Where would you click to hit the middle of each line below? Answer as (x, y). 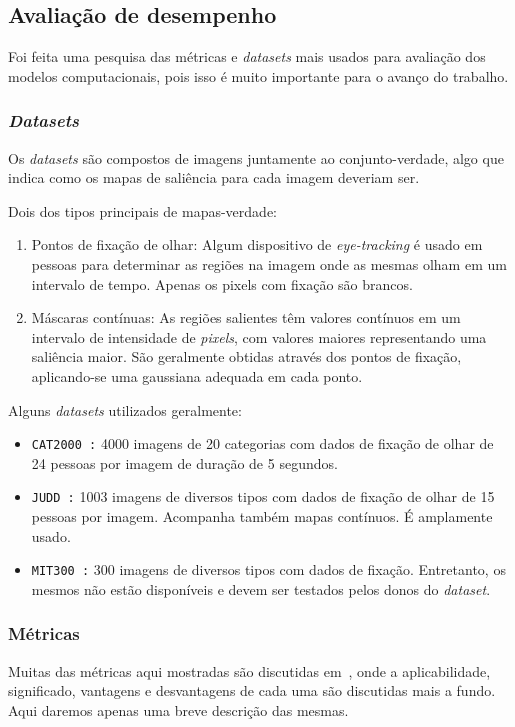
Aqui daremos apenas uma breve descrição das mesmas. (178, 709)
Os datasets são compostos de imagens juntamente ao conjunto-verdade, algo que (256, 157)
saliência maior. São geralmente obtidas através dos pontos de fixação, (246, 356)
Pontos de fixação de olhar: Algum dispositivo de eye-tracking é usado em (257, 244)
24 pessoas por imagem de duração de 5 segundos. (184, 462)
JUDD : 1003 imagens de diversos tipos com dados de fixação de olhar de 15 (263, 496)
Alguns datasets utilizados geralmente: (125, 409)
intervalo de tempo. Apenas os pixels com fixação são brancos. (222, 283)
